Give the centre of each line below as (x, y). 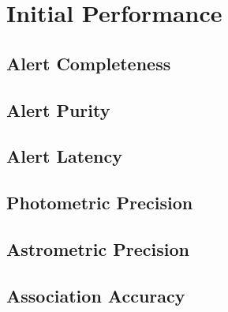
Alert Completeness (89, 63)
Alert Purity (58, 109)
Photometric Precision (100, 203)
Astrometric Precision (98, 248)
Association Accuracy (96, 295)
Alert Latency (65, 156)
